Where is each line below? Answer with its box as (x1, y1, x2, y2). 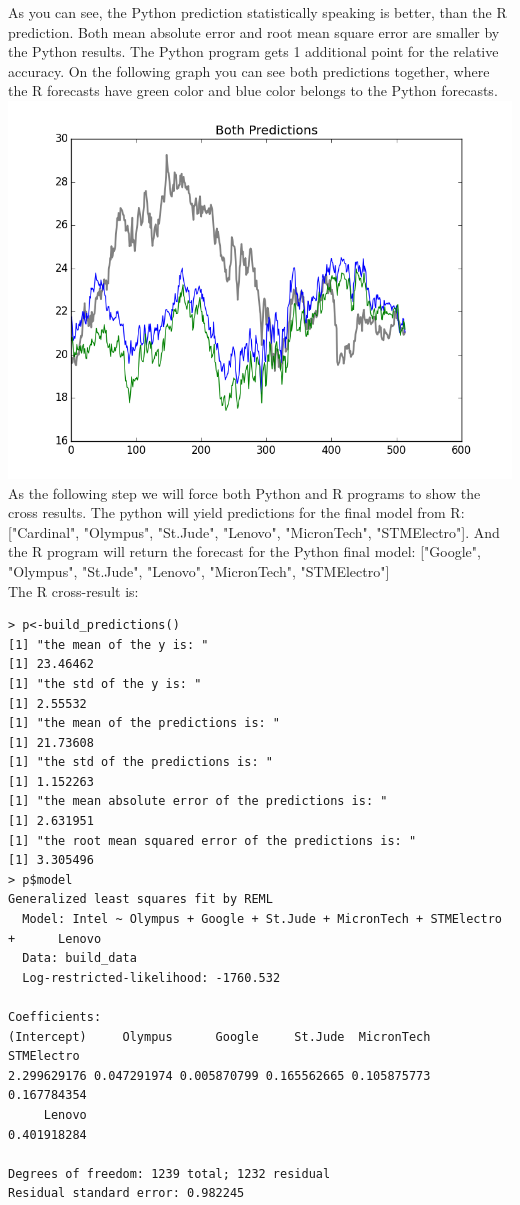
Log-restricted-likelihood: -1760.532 (22, 970, 281, 985)
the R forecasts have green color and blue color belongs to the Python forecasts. (8, 80, 498, 101)
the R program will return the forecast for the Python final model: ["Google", (8, 541, 481, 562)
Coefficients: (8, 1010, 102, 1024)
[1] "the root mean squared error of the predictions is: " (8, 833, 417, 848)
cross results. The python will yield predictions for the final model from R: (8, 502, 465, 523)
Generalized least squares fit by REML (8, 892, 273, 907)
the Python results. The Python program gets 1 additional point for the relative (8, 41, 499, 62)
